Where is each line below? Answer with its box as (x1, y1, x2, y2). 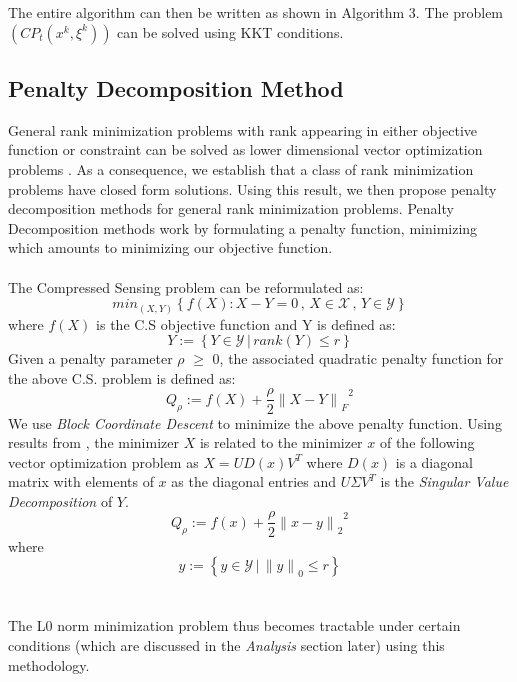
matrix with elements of (8, 471, 154, 492)
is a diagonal (395, 451, 473, 472)
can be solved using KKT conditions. (117, 21, 344, 42)
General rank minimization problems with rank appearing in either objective (8, 119, 478, 140)
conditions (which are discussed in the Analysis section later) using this (8, 634, 445, 655)
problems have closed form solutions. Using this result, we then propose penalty (8, 178, 497, 199)
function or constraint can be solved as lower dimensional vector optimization (8, 139, 483, 160)
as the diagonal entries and (171, 471, 336, 492)
